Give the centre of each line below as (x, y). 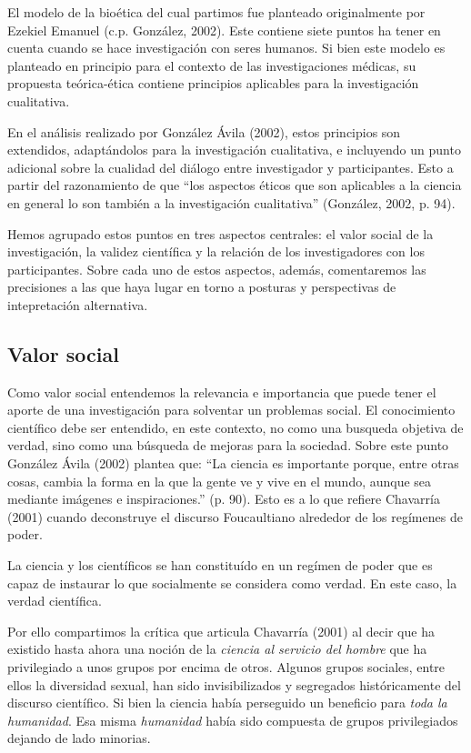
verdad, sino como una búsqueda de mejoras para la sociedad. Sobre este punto (228, 445)
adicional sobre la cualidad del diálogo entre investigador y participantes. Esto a (230, 167)
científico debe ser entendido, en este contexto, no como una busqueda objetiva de (235, 427)
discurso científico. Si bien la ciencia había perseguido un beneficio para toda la (227, 703)
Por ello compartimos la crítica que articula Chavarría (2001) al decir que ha (221, 631)
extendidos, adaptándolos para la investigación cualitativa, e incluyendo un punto (234, 150)
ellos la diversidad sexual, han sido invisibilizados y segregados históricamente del (234, 684)
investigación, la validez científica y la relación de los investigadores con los (216, 251)
